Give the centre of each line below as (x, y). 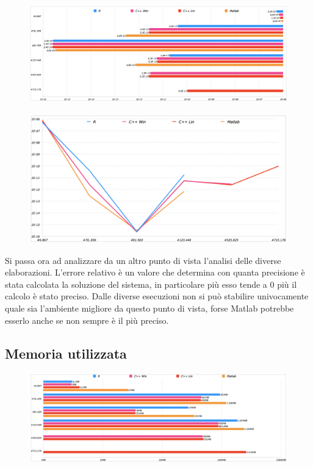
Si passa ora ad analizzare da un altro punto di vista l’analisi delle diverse (143, 260)
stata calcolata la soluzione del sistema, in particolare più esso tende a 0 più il (151, 284)
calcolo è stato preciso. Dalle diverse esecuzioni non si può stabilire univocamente (157, 296)
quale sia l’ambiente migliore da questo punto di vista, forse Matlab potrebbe (149, 308)
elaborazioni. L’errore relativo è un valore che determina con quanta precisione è (155, 272)
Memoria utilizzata (66, 353)
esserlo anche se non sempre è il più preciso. (87, 320)
